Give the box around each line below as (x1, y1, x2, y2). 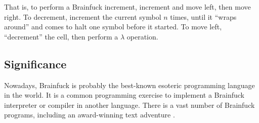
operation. (126, 31, 158, 42)
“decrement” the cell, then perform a (4, 31, 118, 42)
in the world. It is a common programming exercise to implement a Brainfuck (4, 90, 244, 100)
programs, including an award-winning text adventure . (4, 109, 175, 120)
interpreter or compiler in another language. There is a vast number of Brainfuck (4, 99, 255, 110)
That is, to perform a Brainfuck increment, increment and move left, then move (4, 2, 251, 12)
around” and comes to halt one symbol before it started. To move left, (4, 21, 222, 32)
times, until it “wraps (170, 11, 237, 22)
